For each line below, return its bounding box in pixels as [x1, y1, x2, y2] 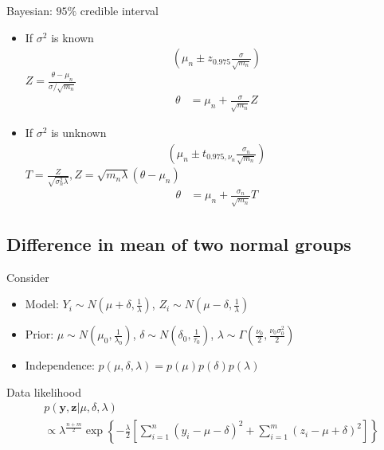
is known [51, 29, 94, 45]
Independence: [25, 357, 95, 374]
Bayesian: [6, 2, 53, 18]
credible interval [80, 2, 159, 18]
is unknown [51, 124, 107, 141]
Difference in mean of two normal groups [6, 231, 351, 256]
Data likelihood [6, 383, 81, 400]
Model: [25, 295, 59, 312]
